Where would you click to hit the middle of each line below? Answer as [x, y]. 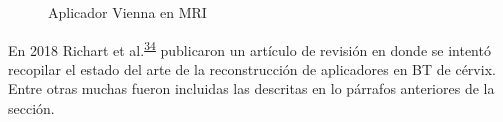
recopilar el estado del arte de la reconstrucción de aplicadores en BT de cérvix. [252, 68]
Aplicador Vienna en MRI [127, 12]
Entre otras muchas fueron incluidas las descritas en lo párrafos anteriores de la [251, 88]
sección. [31, 108]
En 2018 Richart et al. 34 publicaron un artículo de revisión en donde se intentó [249, 48]
